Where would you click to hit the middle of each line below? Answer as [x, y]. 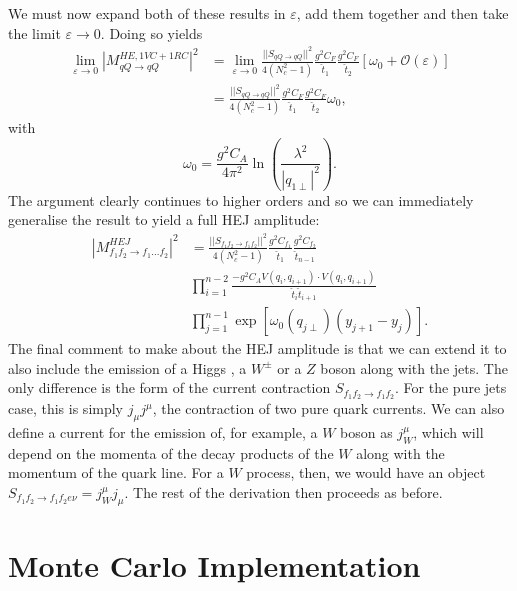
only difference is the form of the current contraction [169, 387]
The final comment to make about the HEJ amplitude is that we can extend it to [257, 348]
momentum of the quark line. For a [116, 472]
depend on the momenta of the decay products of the [171, 452]
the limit [34, 32]
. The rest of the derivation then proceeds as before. [283, 492]
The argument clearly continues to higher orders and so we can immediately [241, 199]
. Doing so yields [151, 32]
